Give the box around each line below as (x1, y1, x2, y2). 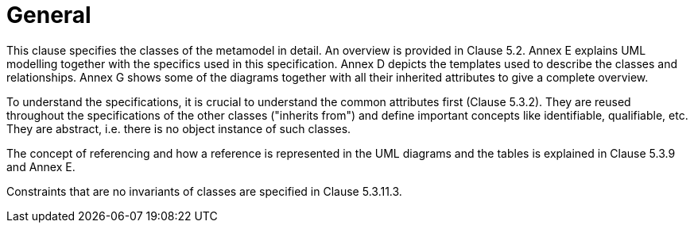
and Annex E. (6, 159, 76, 174)
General (6, 2, 91, 29)
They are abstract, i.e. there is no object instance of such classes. (6, 121, 351, 135)
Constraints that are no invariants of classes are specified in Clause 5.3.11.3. (6, 184, 402, 198)
